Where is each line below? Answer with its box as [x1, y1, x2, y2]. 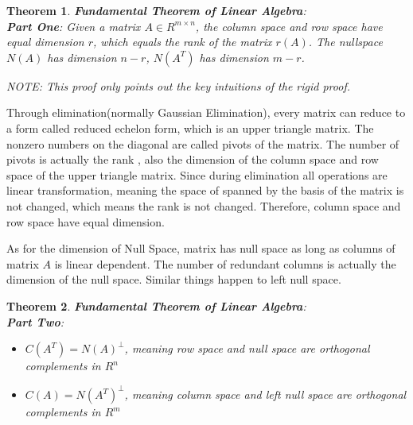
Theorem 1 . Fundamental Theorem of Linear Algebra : [6, 2, 306, 18]
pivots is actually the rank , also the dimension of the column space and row [6, 151, 379, 168]
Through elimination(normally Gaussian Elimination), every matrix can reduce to [6, 104, 406, 121]
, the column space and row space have [195, 17, 383, 34]
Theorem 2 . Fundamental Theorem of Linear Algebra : [6, 297, 306, 314]
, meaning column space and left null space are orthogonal [124, 386, 407, 403]
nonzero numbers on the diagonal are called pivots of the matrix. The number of [6, 135, 399, 152]
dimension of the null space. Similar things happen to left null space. [6, 271, 341, 288]
